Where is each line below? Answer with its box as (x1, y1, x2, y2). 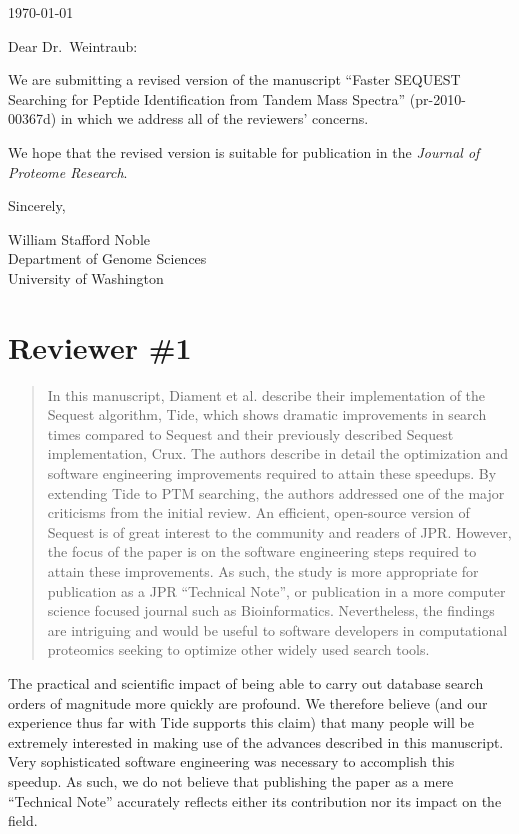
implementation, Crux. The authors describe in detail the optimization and (47, 443, 509, 464)
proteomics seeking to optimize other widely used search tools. (47, 639, 430, 660)
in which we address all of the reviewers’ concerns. (60, 108, 369, 129)
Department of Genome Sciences (8, 248, 207, 269)
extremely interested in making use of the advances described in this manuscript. (8, 731, 504, 752)
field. (8, 810, 38, 831)
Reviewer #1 (8, 326, 192, 367)
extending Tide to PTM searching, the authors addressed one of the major (47, 482, 505, 503)
